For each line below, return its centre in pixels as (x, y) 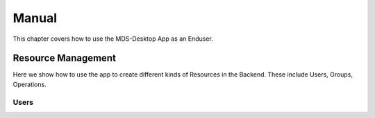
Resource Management (64, 58)
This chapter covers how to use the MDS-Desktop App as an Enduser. (113, 39)
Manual (35, 18)
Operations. (30, 84)
